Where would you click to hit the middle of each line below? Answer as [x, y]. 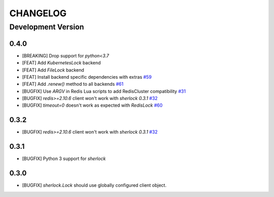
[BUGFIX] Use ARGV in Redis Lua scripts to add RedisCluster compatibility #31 [104, 91]
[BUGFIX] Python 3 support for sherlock [64, 159]
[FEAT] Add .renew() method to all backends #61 [73, 84]
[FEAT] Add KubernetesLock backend [61, 63]
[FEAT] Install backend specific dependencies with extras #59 [87, 77]
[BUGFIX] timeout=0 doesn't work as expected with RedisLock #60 [92, 105]
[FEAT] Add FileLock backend [53, 70]
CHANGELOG [38, 13]
